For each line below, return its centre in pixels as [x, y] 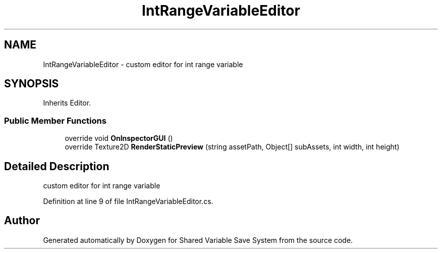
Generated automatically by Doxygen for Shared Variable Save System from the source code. [198, 240]
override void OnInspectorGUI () [119, 138]
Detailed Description [57, 166]
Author [22, 221]
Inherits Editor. [67, 103]
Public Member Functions [55, 120]
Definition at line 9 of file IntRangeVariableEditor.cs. [128, 201]
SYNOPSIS [32, 84]
